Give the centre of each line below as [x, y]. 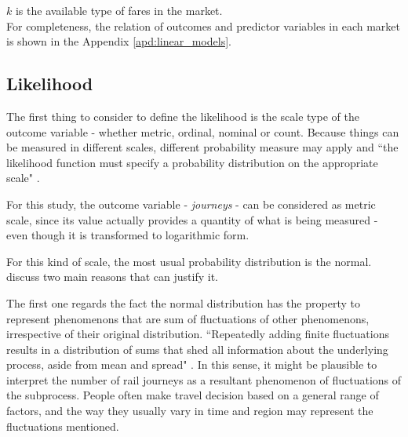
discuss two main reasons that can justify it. [112, 277]
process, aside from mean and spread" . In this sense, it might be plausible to [192, 364]
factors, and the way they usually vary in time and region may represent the [190, 411]
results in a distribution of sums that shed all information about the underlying [197, 349]
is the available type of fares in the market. [119, 10]
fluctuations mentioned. [63, 426]
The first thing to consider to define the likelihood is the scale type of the [183, 116]
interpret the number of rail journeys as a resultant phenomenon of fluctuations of [204, 379]
